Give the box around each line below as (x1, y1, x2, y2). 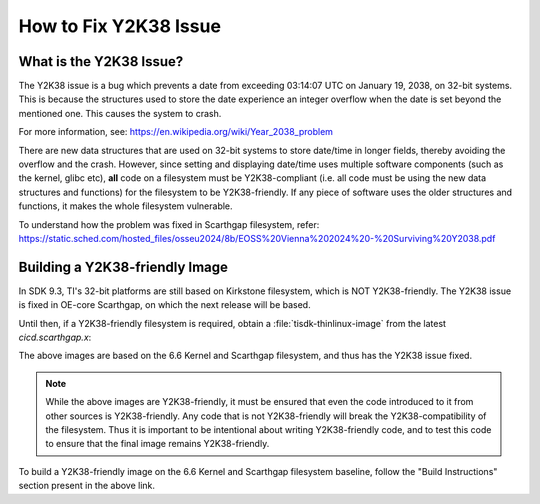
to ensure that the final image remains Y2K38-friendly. (45, 438, 270, 450)
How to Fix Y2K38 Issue (18, 15, 222, 37)
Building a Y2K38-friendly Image (18, 258, 229, 275)
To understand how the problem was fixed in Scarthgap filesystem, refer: (18, 218, 320, 230)
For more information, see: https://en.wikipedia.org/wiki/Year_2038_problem (18, 126, 334, 138)
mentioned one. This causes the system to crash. (18, 107, 222, 119)
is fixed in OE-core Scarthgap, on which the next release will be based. (18, 299, 311, 311)
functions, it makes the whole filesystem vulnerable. (18, 200, 234, 212)
